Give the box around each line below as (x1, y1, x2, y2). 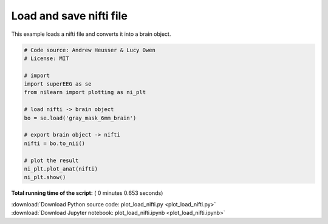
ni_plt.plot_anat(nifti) (24, 166, 98, 172)
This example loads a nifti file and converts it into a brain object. (11, 30, 171, 38)
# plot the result (24, 157, 79, 164)
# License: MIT (24, 55, 69, 62)
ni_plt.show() (24, 174, 66, 181)
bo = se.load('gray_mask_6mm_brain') (24, 114, 137, 121)
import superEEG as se (24, 81, 92, 87)
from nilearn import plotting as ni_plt (24, 89, 146, 96)
